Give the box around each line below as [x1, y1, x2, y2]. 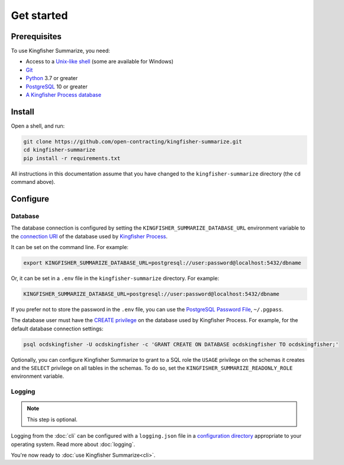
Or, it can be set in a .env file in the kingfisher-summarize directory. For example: [11, 275, 219, 282]
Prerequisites [11, 31, 62, 42]
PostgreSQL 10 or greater [25, 83, 88, 90]
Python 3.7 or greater [25, 75, 78, 82]
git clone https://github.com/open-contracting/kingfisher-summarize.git [23, 138, 242, 145]
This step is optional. [27, 416, 78, 423]
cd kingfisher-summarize [23, 146, 96, 154]
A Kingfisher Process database [25, 91, 102, 98]
